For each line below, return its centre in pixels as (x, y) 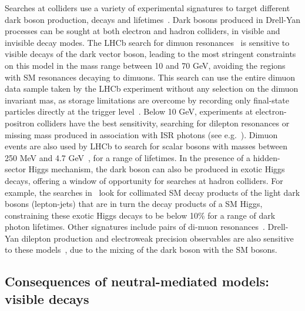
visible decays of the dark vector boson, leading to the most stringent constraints (150, 54)
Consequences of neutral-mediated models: (137, 281)
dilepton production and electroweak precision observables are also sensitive (157, 238)
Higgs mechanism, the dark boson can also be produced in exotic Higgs (157, 169)
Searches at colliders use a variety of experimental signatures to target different (148, 8)
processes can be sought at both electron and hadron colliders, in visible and (143, 31)
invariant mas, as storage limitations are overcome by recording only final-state (147, 100)
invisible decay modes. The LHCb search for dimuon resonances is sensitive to (147, 42)
